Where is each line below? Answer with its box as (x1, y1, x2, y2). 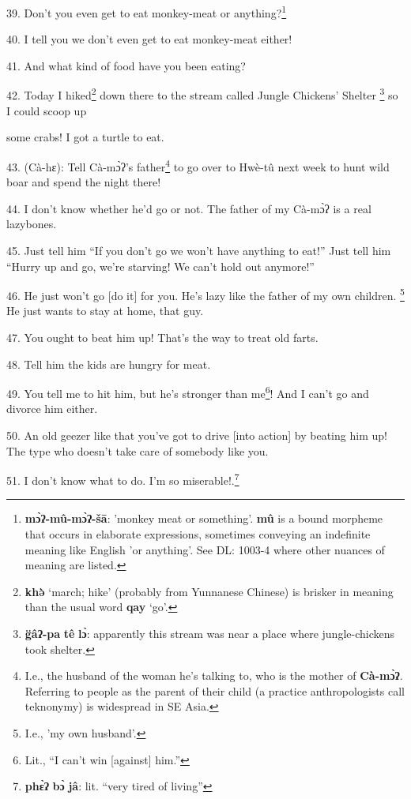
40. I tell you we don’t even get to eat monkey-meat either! (6, 31, 292, 47)
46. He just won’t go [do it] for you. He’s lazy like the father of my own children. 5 (6, 285, 405, 303)
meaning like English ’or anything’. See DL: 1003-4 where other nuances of (25, 541, 385, 557)
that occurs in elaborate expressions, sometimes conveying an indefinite (25, 526, 371, 542)
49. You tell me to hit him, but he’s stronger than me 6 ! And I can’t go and (6, 383, 369, 401)
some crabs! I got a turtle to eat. (6, 129, 164, 145)
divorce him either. (6, 400, 98, 417)
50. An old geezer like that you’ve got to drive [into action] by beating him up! (6, 426, 387, 443)
